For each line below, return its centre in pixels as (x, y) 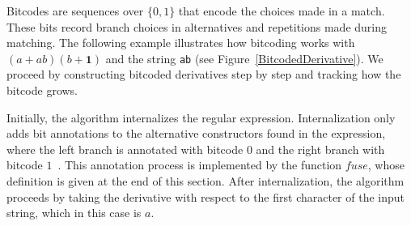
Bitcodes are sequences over (75, 11)
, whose (386, 165)
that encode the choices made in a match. (282, 11)
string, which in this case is (74, 213)
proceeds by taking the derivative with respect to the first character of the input (206, 196)
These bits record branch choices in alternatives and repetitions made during (197, 26)
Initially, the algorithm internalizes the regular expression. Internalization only (201, 117)
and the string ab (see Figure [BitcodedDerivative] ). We (244, 58)
